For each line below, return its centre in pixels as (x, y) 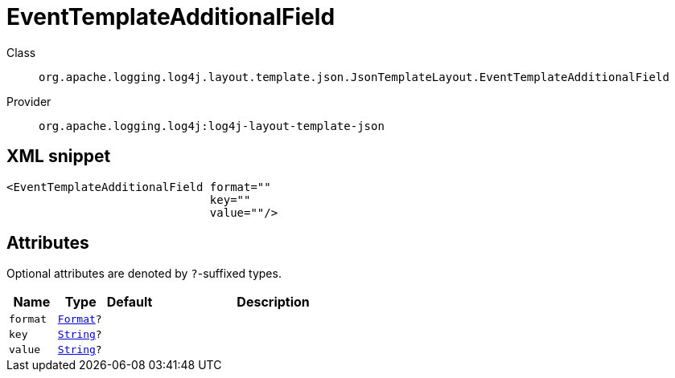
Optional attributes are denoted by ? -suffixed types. (144, 274)
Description (273, 302)
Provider (29, 101)
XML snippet (59, 156)
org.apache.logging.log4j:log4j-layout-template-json (212, 126)
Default (130, 302)
